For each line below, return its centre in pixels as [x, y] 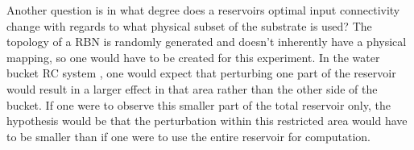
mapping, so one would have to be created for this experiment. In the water [193, 57]
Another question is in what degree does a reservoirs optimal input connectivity [203, 10]
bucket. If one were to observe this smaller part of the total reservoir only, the [199, 104]
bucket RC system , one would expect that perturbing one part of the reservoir [201, 73]
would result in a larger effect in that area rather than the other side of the [192, 88]
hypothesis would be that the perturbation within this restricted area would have [207, 121]
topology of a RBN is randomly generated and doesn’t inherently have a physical [207, 42]
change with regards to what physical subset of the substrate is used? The [189, 25]
